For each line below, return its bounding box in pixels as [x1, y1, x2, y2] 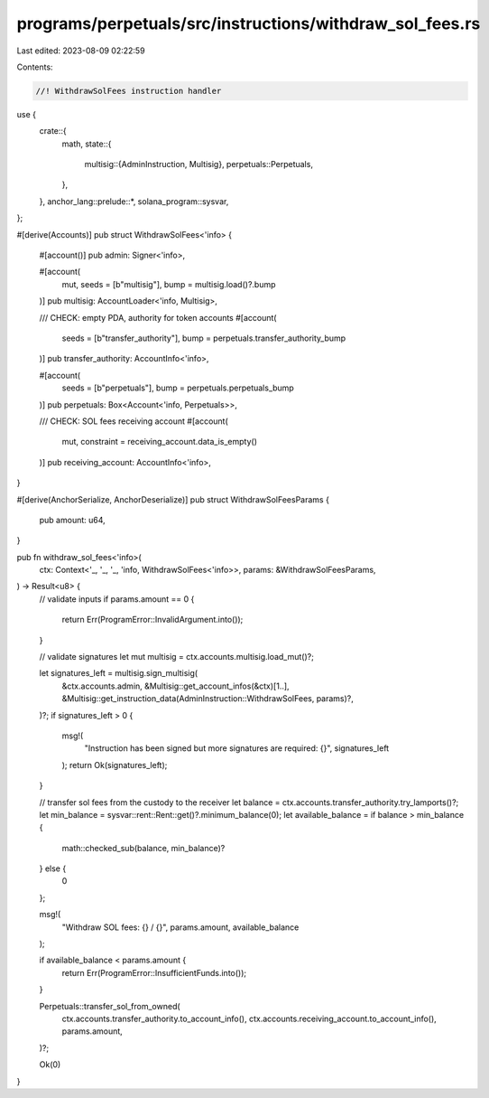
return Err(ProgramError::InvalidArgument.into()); [61, 615, 244, 625]
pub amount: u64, [39, 514, 106, 525]
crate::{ [39, 126, 67, 136]
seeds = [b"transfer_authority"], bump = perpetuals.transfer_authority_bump [61, 333, 346, 343]
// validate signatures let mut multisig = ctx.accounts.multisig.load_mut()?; [39, 652, 315, 662]
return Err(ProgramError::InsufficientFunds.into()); [61, 967, 247, 978]
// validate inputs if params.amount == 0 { [39, 593, 195, 605]
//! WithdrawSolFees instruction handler [35, 86, 222, 96]
